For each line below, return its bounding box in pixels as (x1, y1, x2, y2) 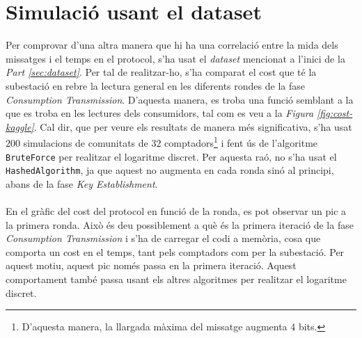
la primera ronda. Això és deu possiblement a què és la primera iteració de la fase (6, 217, 354, 232)
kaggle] (6, 119, 34, 134)
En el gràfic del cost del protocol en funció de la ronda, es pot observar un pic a (6, 204, 347, 218)
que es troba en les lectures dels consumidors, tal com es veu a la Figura (6, 106, 314, 120)
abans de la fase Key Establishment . (6, 176, 158, 191)
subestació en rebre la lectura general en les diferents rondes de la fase (6, 78, 305, 92)
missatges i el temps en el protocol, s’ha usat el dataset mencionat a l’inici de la (6, 51, 345, 65)
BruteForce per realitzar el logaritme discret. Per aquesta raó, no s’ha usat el (6, 149, 337, 163)
